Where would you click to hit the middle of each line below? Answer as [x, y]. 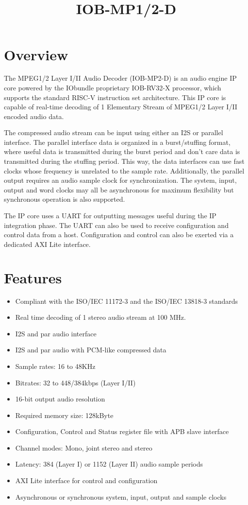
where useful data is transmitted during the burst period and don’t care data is [122, 151]
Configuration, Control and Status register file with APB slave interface [122, 431]
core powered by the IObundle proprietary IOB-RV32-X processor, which [113, 87]
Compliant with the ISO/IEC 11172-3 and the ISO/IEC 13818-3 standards [127, 301]
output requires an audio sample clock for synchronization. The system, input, [120, 180]
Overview [36, 55]
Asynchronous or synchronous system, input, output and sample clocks [121, 496]
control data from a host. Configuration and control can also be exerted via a [119, 235]
